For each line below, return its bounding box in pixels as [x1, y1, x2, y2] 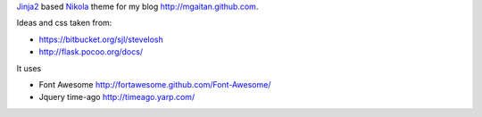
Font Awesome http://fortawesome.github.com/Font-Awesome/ [38, 79, 271, 89]
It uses [16, 63, 42, 73]
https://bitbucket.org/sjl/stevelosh [38, 34, 164, 45]
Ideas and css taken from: [16, 18, 112, 29]
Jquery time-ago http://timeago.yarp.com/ [38, 92, 195, 103]
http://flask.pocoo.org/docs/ [38, 46, 143, 57]
